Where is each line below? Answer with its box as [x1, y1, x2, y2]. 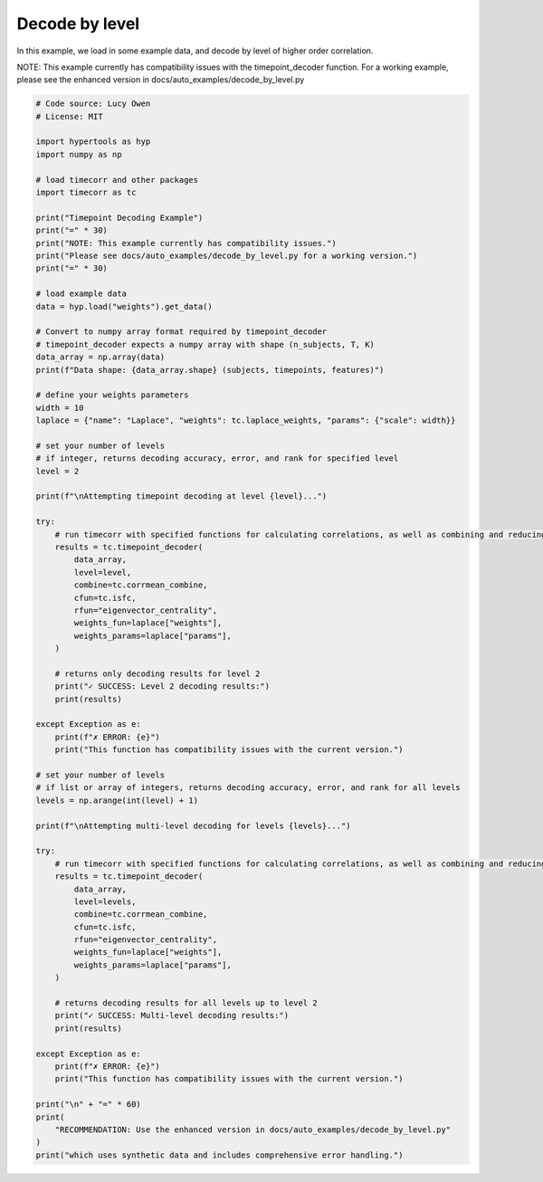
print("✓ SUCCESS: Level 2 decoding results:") [54, 682, 271, 691]
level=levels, [73, 896, 137, 907]
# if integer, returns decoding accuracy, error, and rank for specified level [35, 453, 399, 463]
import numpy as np [35, 149, 122, 159]
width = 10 [35, 403, 84, 413]
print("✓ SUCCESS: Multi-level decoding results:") [54, 1010, 290, 1021]
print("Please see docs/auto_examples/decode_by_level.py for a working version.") [35, 251, 418, 261]
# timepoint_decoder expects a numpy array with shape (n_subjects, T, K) [35, 339, 376, 349]
